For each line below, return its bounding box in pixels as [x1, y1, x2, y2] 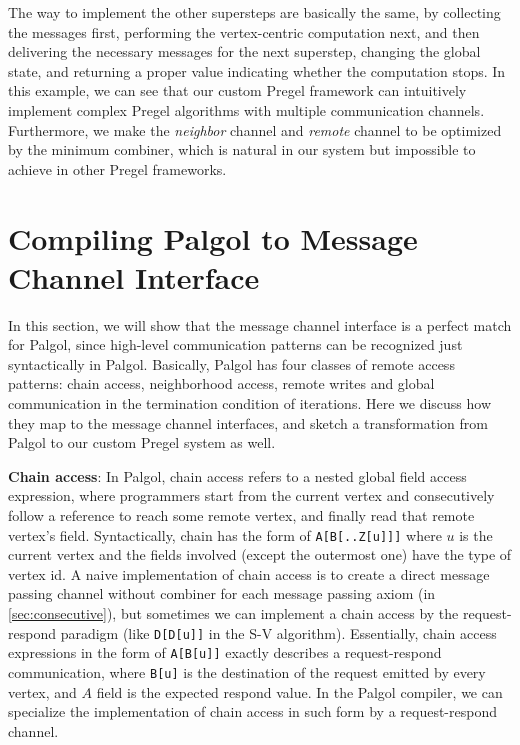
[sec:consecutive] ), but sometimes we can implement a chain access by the [8, 603, 459, 624]
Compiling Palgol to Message [8, 217, 418, 258]
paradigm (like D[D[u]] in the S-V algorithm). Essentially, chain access [60, 622, 497, 643]
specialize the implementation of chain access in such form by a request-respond [8, 701, 497, 722]
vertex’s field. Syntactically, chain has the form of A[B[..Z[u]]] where [8, 524, 442, 545]
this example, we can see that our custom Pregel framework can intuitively [8, 80, 467, 101]
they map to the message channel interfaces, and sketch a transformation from [8, 412, 489, 433]
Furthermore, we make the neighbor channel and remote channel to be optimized [8, 119, 502, 140]
